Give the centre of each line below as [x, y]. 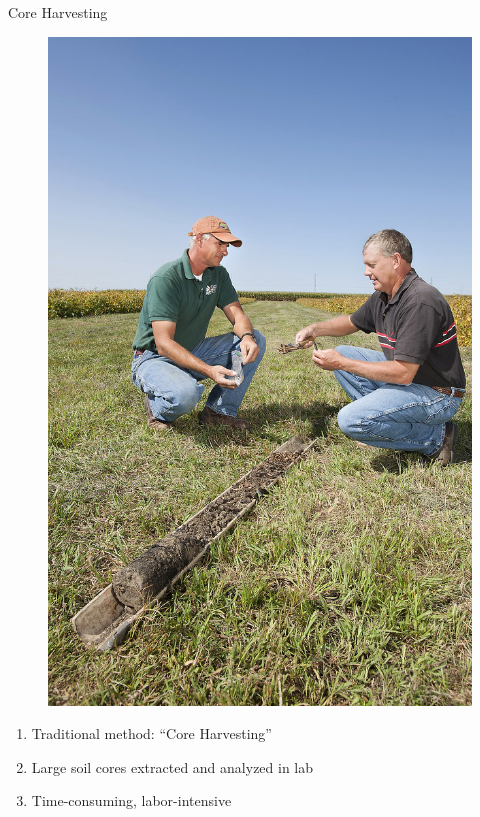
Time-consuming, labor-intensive [131, 800]
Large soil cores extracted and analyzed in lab [172, 766]
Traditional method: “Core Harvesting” [151, 733]
